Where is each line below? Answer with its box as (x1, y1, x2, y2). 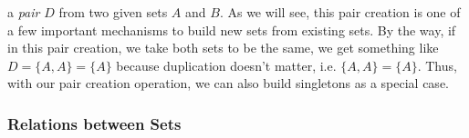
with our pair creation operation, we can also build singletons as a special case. (7, 74, 449, 93)
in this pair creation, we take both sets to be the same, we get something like (7, 38, 439, 57)
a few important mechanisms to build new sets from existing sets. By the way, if (7, 20, 456, 39)
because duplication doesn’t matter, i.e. (116, 55, 337, 74)
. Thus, (417, 55, 457, 74)
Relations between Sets (7, 112, 182, 134)
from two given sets (58, 3, 168, 21)
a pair (7, 3, 40, 21)
